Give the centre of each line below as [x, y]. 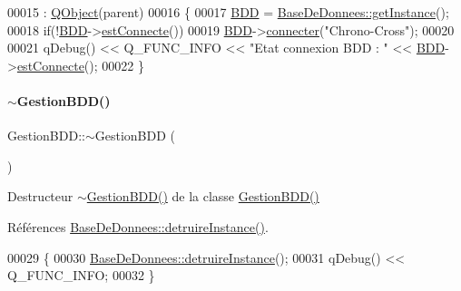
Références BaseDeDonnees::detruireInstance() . [138, 226]
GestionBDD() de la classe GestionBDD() [203, 196]
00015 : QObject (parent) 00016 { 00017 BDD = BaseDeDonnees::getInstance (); [228, 12]
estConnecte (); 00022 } [80, 65]
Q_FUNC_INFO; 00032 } [81, 275]
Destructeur [40, 196]
